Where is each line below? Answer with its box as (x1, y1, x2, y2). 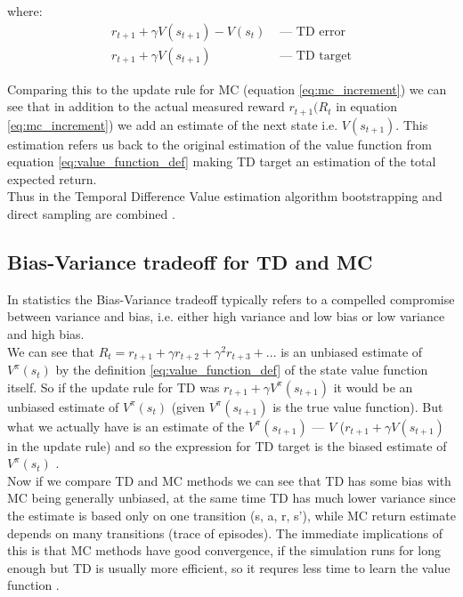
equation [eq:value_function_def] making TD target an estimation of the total (7, 152, 436, 171)
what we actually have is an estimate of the (7, 416, 245, 435)
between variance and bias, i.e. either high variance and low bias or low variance (7, 307, 445, 326)
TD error (296, 25, 345, 38)
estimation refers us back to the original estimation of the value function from (7, 134, 432, 153)
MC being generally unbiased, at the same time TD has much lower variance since (7, 488, 456, 507)
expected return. (7, 169, 97, 188)
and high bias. (7, 325, 85, 343)
